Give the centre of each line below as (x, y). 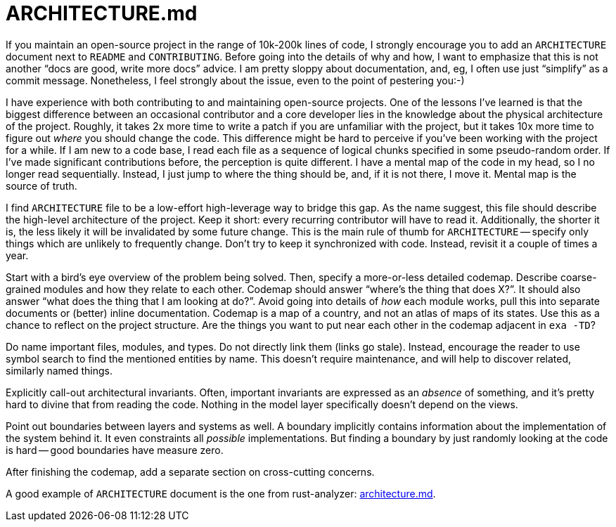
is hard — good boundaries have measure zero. (115, 450)
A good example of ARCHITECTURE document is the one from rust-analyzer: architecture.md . (221, 493)
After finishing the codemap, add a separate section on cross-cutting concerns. (190, 471)
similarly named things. (59, 370)
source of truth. (41, 186)
